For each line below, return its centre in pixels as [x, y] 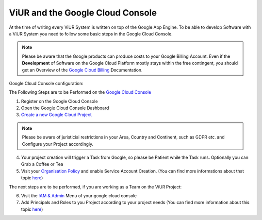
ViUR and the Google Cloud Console [83, 13]
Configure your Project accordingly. [58, 144]
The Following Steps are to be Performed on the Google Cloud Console [80, 92]
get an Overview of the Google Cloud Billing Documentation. [82, 70]
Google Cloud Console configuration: [46, 83]
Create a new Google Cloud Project [56, 115]
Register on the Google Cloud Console [59, 101]
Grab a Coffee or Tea [42, 164]
